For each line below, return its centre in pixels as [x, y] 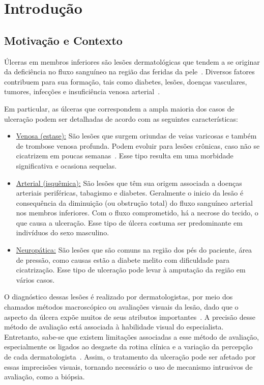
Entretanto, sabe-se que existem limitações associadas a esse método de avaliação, [131, 336]
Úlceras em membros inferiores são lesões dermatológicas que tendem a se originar [132, 61]
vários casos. [35, 279]
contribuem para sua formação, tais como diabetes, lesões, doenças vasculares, [126, 81]
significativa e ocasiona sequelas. [66, 165]
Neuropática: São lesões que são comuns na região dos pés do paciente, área [134, 250]
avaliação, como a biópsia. [45, 377]
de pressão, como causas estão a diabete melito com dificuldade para [123, 259]
